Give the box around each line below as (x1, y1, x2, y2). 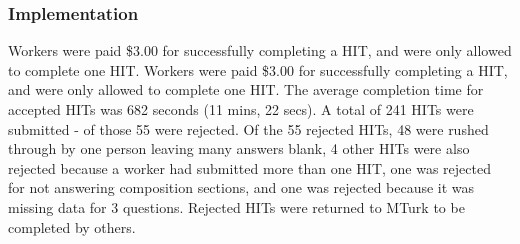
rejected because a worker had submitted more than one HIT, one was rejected (8, 157, 491, 178)
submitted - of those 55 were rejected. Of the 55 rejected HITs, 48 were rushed (8, 118, 489, 139)
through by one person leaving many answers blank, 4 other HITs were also (8, 138, 470, 159)
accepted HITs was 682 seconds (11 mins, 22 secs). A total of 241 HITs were (8, 99, 474, 119)
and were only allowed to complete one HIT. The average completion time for (8, 79, 484, 100)
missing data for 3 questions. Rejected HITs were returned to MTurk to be (8, 196, 465, 217)
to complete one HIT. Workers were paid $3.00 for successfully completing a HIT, (8, 59, 508, 80)
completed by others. (8, 216, 136, 237)
